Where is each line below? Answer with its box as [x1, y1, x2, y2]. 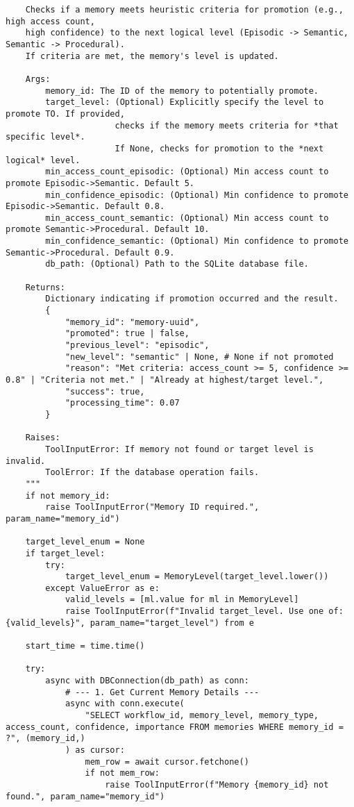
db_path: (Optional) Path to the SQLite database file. [45, 259, 309, 269]
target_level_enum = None [25, 537, 145, 547]
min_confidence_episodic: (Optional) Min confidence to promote [45, 190, 348, 200]
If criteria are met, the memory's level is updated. [25, 51, 279, 61]
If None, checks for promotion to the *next [115, 143, 324, 153]
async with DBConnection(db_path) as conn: [45, 676, 249, 686]
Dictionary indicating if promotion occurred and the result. [45, 294, 339, 304]
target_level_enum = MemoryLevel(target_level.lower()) [65, 572, 329, 582]
